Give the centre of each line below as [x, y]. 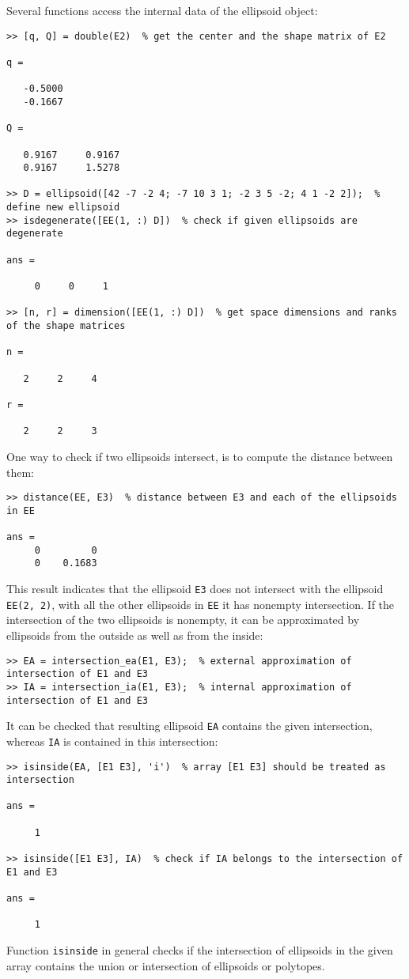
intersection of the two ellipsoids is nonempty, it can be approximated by [183, 620]
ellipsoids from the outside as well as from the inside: [135, 635]
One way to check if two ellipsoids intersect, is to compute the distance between [200, 456]
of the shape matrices [66, 326]
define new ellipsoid [63, 208]
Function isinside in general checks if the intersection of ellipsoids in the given [200, 950]
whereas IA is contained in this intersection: [112, 741]
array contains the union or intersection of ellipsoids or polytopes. [166, 965]
